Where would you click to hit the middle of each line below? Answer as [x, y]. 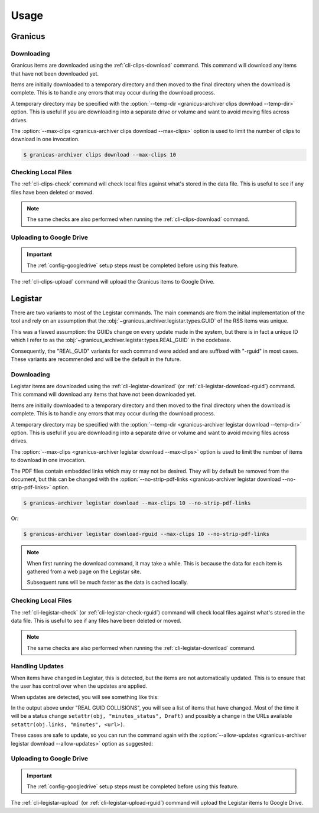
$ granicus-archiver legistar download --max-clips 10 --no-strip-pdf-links [137, 503]
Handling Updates [38, 666]
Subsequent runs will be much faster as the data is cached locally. [108, 583]
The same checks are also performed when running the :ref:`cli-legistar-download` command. [141, 648]
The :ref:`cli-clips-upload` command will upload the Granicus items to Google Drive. [113, 282]
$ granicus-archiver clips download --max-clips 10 [100, 155]
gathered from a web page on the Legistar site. [84, 572]
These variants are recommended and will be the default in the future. [96, 359]
